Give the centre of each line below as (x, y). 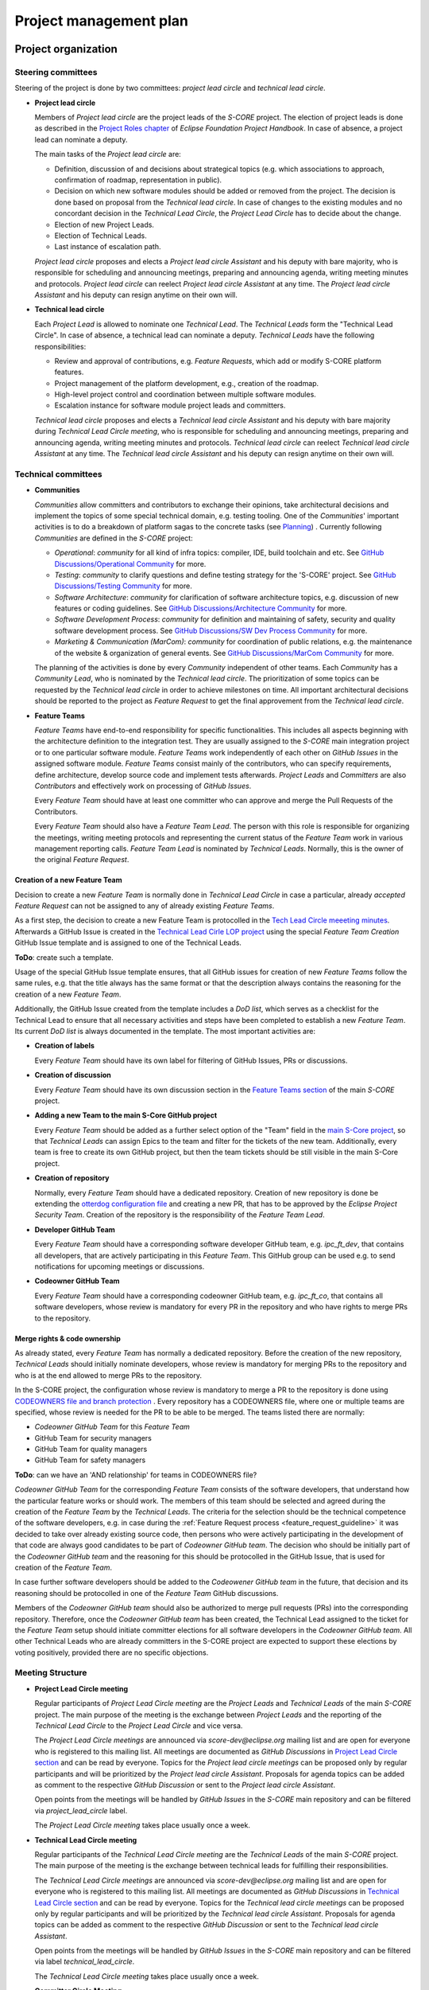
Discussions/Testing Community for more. (123, 586)
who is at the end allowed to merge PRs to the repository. (108, 1375)
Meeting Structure (51, 1673)
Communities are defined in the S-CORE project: (114, 538)
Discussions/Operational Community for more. (130, 564)
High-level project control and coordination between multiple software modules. (186, 395)
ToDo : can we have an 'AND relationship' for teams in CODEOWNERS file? (136, 1475)
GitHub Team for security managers (93, 1438)
